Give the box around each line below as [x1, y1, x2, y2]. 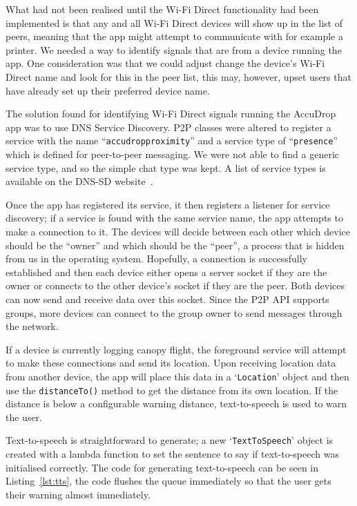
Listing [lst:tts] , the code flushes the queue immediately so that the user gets [6, 474, 331, 488]
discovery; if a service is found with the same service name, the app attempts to [6, 211, 343, 225]
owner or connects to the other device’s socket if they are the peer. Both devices [6, 278, 345, 293]
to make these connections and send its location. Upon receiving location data [6, 356, 336, 370]
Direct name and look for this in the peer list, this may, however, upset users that [6, 69, 351, 84]
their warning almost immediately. [6, 487, 151, 501]
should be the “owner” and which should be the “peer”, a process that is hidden [6, 237, 345, 252]
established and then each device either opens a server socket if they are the [6, 264, 327, 279]
